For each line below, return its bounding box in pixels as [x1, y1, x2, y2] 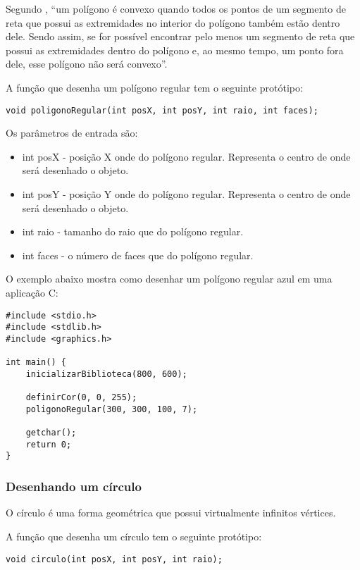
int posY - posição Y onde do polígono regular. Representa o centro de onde [22, 187, 351, 201]
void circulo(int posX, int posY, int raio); [6, 554, 223, 564]
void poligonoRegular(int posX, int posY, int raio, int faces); [6, 105, 318, 116]
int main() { [6, 357, 66, 368]
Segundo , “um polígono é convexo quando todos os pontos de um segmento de [6, 1, 346, 16]
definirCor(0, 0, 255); [25, 392, 137, 403]
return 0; [25, 439, 72, 450]
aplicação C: [6, 285, 58, 299]
